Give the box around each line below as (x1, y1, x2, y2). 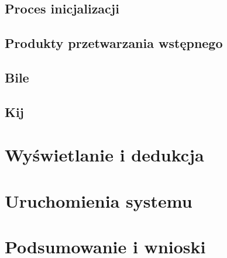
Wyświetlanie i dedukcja (5, 143, 204, 167)
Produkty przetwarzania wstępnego (5, 34, 223, 52)
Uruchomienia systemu (5, 188, 192, 212)
